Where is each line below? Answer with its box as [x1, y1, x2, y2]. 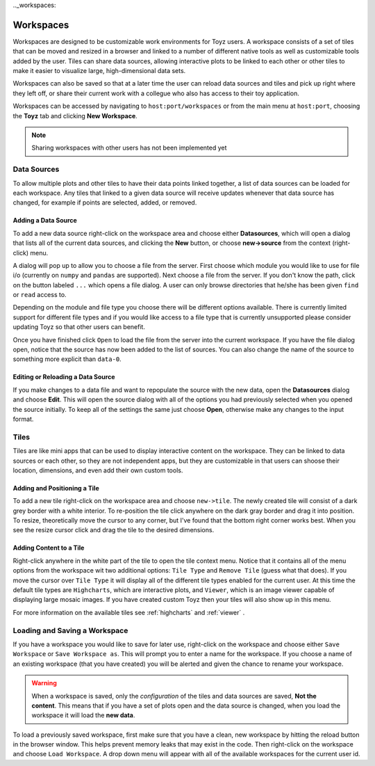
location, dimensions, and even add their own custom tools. [12, 466, 183, 474]
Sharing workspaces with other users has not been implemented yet [31, 143, 227, 152]
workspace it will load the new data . [31, 711, 135, 719]
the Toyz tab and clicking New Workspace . [12, 111, 138, 120]
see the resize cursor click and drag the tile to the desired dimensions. [12, 526, 215, 534]
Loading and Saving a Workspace [12, 625, 128, 635]
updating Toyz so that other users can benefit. [12, 323, 146, 331]
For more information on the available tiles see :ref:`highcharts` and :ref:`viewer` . [12, 608, 245, 616]
